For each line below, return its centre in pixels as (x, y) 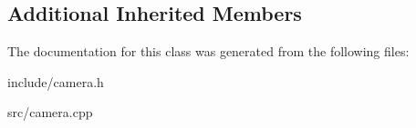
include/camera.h (56, 81)
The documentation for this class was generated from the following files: (208, 51)
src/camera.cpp (50, 112)
